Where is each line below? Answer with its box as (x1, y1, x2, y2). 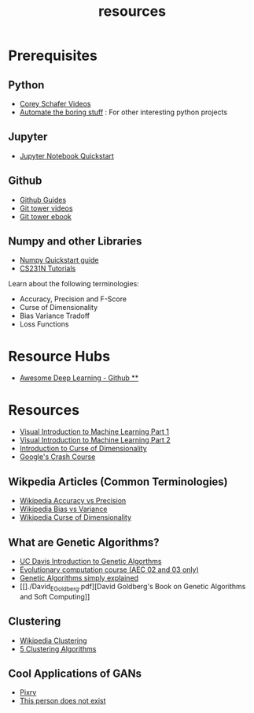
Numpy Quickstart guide (19, 256, 99, 265)
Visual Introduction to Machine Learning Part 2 (19, 435, 171, 445)
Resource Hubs (8, 347, 111, 365)
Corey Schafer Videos (19, 99, 91, 108)
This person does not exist (19, 696, 106, 706)
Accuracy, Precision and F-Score (19, 294, 127, 304)
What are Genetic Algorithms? (8, 536, 160, 549)
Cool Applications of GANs (8, 666, 142, 680)
